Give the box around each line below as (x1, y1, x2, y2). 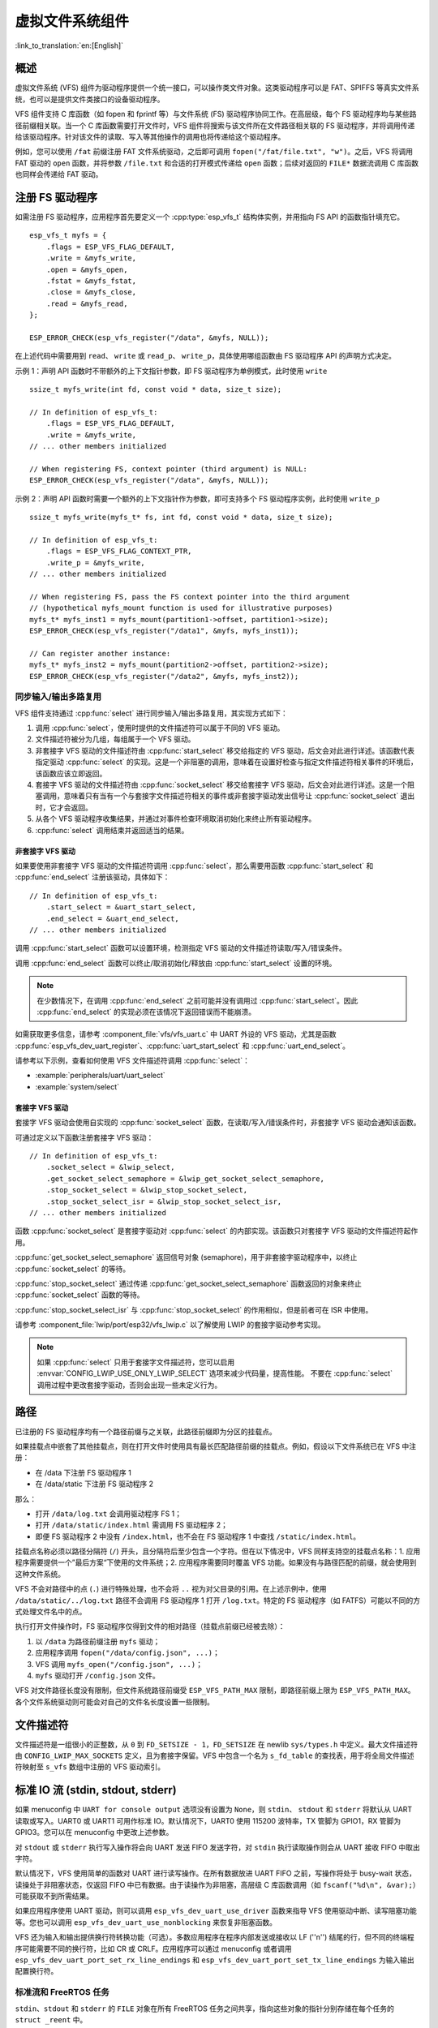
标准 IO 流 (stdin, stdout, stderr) (15, 1783, 178, 1797)
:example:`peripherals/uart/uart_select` (35, 1071, 165, 1081)
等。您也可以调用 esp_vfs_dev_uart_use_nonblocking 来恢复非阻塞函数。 (15, 1917, 277, 1927)
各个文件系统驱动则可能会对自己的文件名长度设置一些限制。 (15, 1696, 214, 1707)
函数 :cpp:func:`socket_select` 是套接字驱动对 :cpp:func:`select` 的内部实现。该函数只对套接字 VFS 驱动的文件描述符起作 (15, 1226, 419, 1236)
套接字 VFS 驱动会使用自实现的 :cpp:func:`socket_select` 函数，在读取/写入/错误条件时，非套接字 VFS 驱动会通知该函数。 (15, 1118, 421, 1128)
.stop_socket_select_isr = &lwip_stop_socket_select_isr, (45, 1197, 282, 1206)
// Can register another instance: (29, 649, 171, 658)
